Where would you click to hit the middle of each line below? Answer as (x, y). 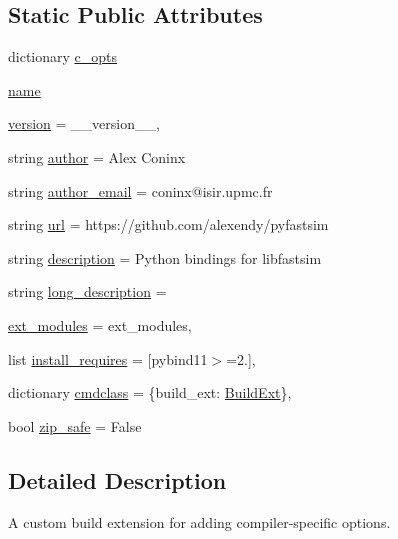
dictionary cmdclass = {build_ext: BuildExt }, (150, 392)
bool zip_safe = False (75, 425)
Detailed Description (117, 479)
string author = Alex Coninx (97, 156)
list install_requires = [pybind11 (108, 358)
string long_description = (87, 291)
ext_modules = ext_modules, (100, 324)
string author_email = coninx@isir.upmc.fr (140, 190)
